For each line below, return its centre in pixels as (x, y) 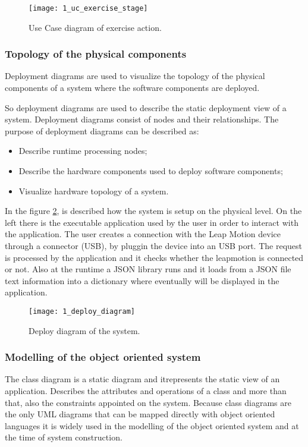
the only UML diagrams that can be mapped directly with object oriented (140, 414)
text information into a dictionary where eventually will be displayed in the (142, 280)
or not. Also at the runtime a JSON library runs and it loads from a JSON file (148, 269)
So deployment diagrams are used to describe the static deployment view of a (146, 107)
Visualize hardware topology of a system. (94, 191)
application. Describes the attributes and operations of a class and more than (146, 391)
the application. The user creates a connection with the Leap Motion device (143, 234)
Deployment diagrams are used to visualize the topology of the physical (135, 76)
